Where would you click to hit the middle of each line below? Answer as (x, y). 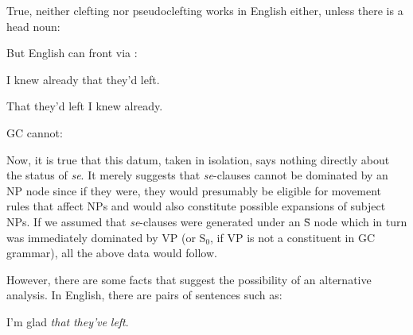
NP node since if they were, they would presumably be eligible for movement (194, 190)
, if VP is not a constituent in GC (293, 237)
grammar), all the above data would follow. (112, 253)
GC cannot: (35, 132)
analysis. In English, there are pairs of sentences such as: (144, 295)
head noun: (33, 26)
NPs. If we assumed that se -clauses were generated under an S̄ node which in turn (207, 221)
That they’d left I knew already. (85, 106)
